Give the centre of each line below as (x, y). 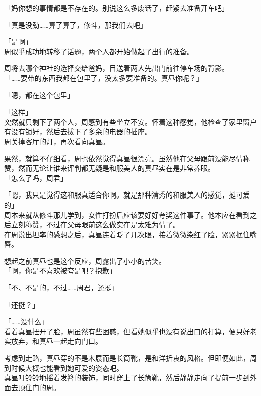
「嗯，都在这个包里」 (39, 95)
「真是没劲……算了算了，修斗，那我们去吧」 (76, 24)
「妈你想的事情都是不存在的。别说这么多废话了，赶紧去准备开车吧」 (116, 8)
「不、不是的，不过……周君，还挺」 (61, 288)
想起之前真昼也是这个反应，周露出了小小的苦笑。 (85, 261)
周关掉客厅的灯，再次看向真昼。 (57, 141)
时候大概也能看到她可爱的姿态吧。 (67, 368)
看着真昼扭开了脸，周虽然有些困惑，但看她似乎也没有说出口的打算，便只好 (127, 331)
